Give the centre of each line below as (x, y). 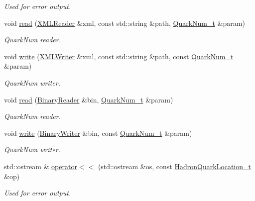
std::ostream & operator (41, 166)
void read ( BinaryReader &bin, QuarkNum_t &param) (89, 99)
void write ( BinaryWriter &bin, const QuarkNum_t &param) (98, 133)
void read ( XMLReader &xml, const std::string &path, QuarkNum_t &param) (125, 23)
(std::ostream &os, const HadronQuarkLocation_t (174, 166)
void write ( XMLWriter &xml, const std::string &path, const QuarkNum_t (119, 56)
